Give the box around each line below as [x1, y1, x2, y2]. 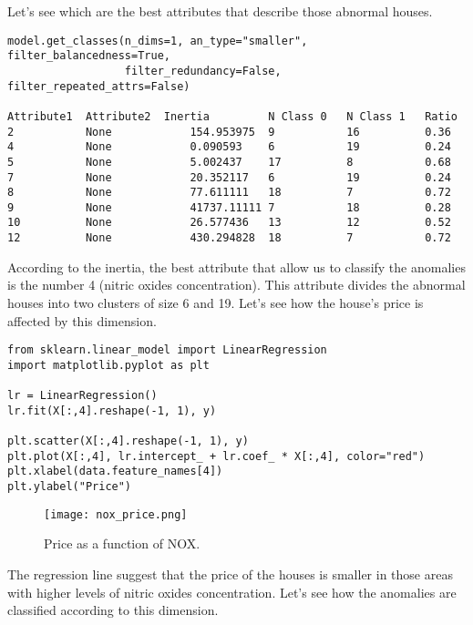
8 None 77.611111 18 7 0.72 [7, 186, 451, 200]
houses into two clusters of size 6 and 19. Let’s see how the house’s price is [7, 292, 424, 312]
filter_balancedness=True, [7, 49, 170, 63]
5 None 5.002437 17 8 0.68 [7, 155, 451, 169]
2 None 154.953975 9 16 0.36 [7, 125, 451, 138]
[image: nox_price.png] [44, 507, 188, 521]
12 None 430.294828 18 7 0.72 [7, 231, 451, 245]
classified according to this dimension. [7, 600, 219, 620]
